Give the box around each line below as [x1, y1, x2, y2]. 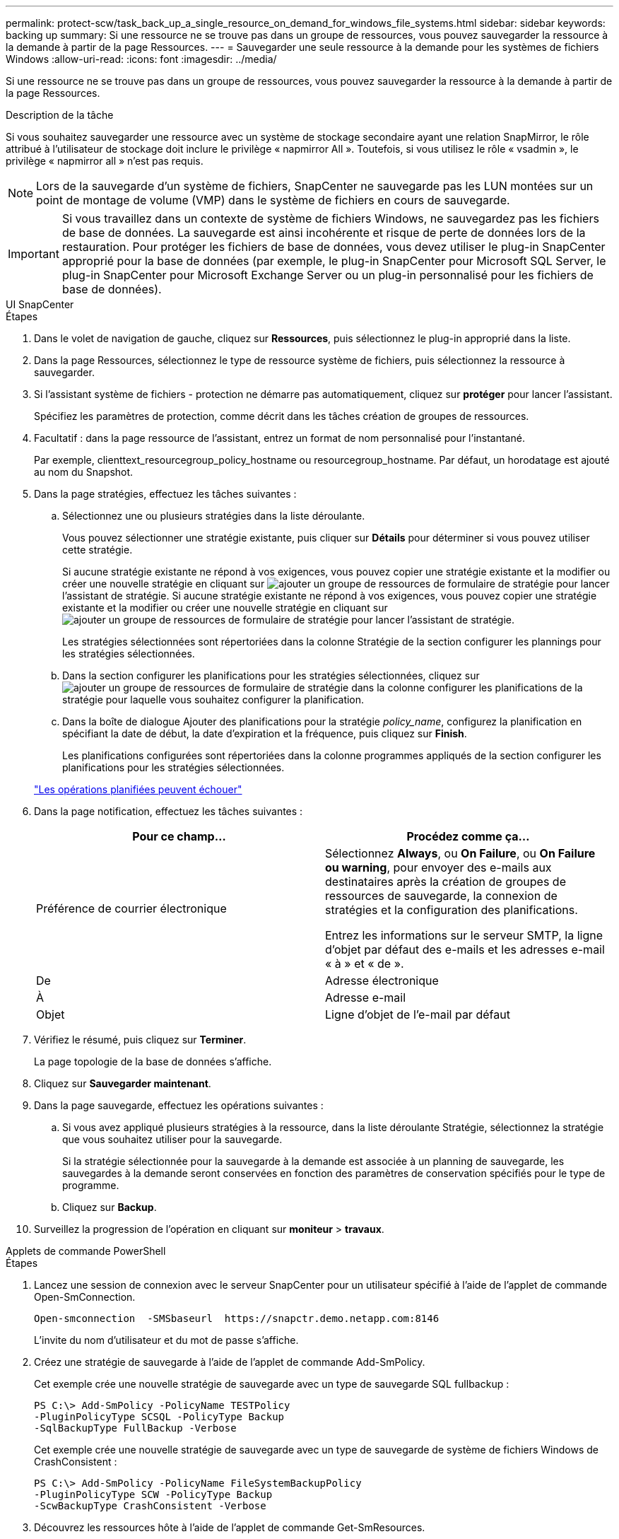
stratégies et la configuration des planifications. [325, 903, 578, 917]
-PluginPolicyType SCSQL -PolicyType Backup [34, 1411, 285, 1422]
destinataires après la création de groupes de [325, 874, 566, 889]
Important [8, 247, 59, 261]
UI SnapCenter [6, 298, 74, 310]
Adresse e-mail [325, 990, 406, 1005]
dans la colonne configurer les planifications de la [351, 681, 583, 694]
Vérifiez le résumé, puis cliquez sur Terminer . [34, 1034, 247, 1046]
